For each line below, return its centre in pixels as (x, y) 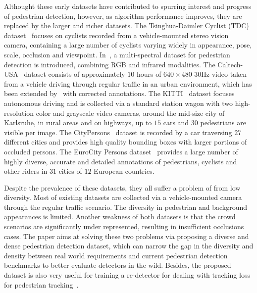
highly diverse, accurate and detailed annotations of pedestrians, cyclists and (121, 161)
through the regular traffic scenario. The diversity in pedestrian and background (126, 207)
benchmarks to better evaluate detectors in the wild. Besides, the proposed (118, 265)
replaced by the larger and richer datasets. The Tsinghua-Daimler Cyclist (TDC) (127, 25)
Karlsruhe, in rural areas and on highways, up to (78, 122)
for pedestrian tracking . (41, 284)
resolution (19, 113)
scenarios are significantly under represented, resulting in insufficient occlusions (124, 226)
